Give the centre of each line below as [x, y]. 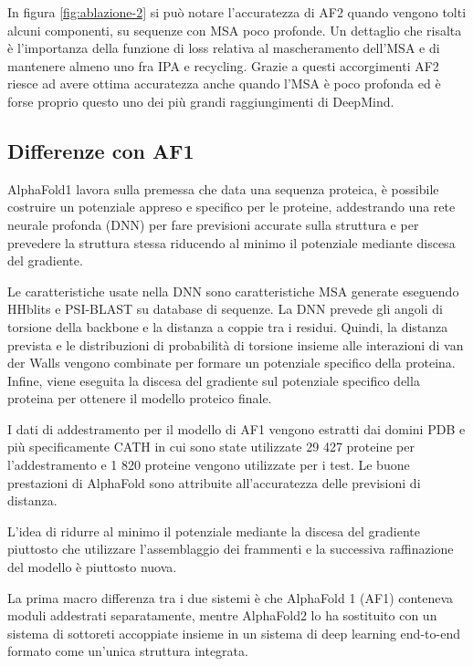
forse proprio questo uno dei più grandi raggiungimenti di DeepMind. [201, 101]
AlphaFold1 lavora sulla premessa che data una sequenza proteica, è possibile [223, 188]
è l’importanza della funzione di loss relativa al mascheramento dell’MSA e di [224, 48]
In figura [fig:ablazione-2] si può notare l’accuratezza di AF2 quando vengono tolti [237, 12]
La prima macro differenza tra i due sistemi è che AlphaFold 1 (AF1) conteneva [231, 597]
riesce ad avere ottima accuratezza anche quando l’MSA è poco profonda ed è [224, 83]
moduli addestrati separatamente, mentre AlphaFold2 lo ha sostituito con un [222, 615]
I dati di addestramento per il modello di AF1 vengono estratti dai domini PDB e [236, 428]
